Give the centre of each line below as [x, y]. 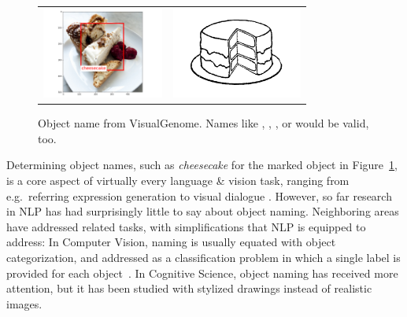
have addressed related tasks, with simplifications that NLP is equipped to [186, 226]
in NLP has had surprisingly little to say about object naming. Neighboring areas [203, 211]
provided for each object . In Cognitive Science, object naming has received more [202, 273]
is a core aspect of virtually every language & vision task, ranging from [178, 180]
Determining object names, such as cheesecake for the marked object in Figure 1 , [202, 165]
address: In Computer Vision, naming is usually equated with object [171, 242]
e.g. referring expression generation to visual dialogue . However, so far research [199, 195]
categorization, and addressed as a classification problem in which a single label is [203, 257]
